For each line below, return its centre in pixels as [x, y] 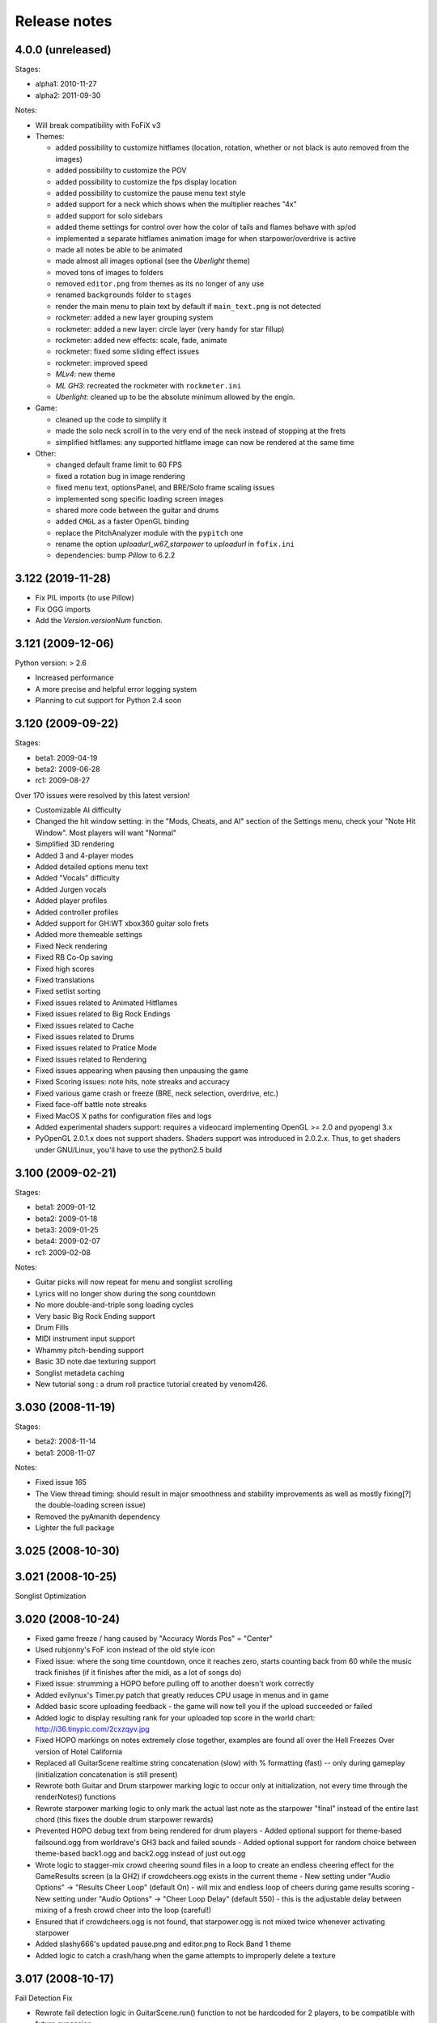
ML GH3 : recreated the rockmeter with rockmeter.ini [148, 385]
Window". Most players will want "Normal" [106, 833]
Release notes [64, 21]
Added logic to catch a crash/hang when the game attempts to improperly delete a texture [185, 1955]
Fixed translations [65, 980]
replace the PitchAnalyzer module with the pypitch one [149, 532]
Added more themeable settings [89, 935]
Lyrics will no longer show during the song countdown [125, 1293]
